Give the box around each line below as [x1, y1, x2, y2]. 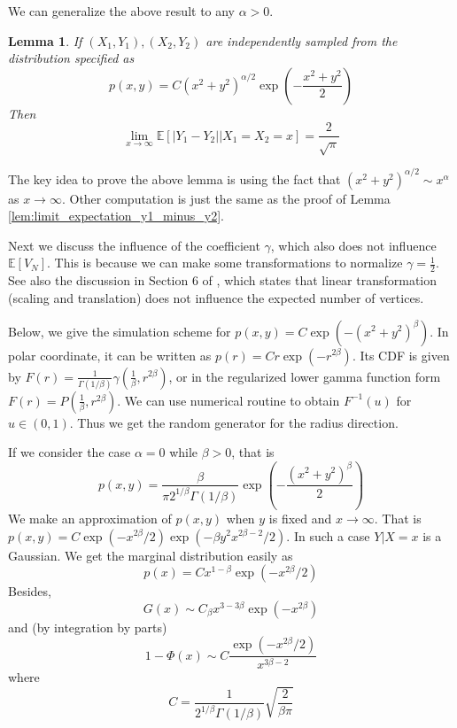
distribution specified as [8, 49, 135, 67]
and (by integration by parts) [8, 617, 167, 636]
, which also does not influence [270, 236, 437, 254]
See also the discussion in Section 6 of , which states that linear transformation [8, 271, 438, 290]
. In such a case [286, 526, 370, 545]
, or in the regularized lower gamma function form [168, 367, 441, 385]
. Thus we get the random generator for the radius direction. [69, 413, 399, 431]
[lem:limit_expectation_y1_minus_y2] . [8, 206, 224, 225]
